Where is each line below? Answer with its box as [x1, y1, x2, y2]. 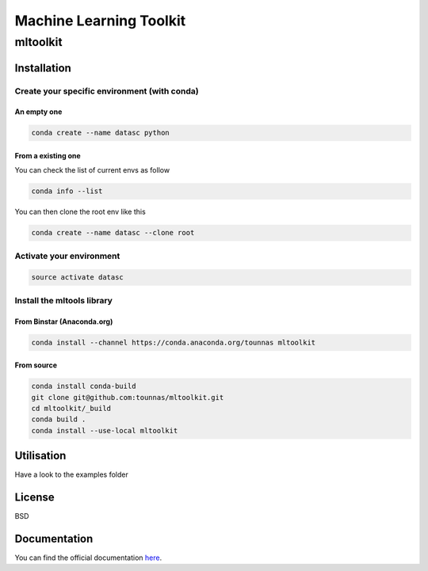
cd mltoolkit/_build [31, 404, 111, 413]
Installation [14, 61, 71, 74]
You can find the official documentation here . [14, 553, 162, 562]
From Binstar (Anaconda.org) [14, 317, 113, 326]
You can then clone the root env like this [14, 207, 146, 217]
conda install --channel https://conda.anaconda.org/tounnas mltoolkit [31, 337, 316, 347]
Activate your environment [14, 250, 120, 261]
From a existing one [14, 150, 81, 160]
